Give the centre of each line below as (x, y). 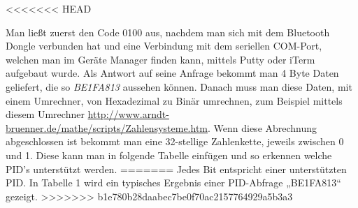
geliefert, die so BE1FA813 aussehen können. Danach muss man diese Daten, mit (179, 86)
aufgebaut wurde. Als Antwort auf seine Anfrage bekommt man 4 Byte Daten (172, 73)
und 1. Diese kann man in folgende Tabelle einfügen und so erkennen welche (169, 155)
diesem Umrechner (45, 114)
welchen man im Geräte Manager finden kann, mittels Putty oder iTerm (160, 59)
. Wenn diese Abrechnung (263, 127)
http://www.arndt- (128, 114)
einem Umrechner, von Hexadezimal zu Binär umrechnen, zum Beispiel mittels (174, 100)
